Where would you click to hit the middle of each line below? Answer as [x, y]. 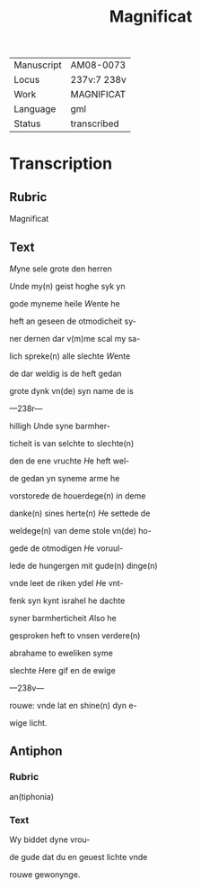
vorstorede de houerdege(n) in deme [78, 496]
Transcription [61, 164]
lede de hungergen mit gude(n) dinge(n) [84, 566]
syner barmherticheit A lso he [63, 618]
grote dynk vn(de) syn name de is [72, 391]
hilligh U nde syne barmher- [60, 426]
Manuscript [38, 65]
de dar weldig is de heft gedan [66, 373]
